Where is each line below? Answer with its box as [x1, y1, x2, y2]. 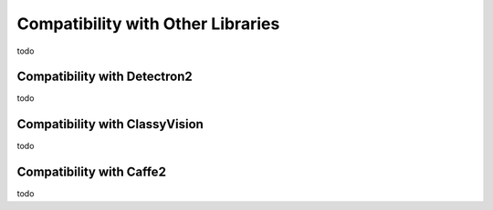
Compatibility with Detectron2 [16, 69, 193, 85]
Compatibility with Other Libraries [16, 14, 280, 34]
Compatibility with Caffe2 [16, 165, 166, 180]
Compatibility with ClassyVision [16, 116, 205, 132]
